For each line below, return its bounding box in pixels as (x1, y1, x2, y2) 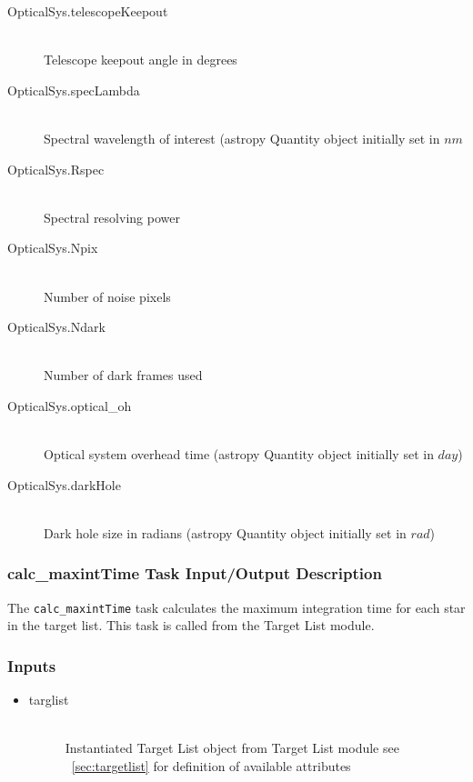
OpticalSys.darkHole (7, 475, 121, 494)
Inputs (7, 654, 56, 677)
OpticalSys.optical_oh (7, 396, 132, 415)
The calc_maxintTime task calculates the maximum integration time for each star (7, 597, 466, 617)
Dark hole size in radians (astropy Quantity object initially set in (44, 523, 407, 542)
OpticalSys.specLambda (7, 80, 140, 99)
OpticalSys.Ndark (7, 317, 106, 336)
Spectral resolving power (44, 207, 180, 226)
